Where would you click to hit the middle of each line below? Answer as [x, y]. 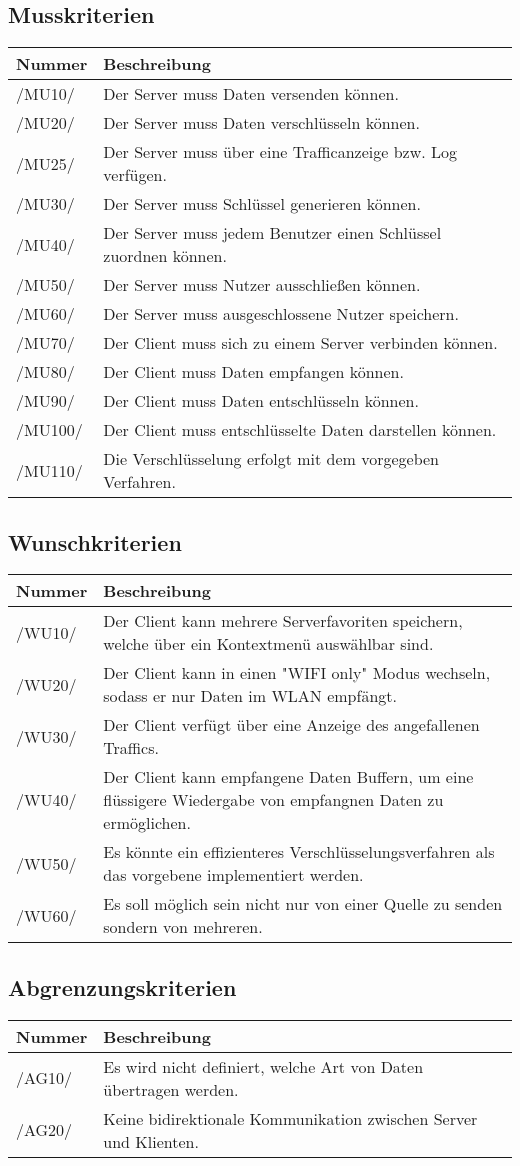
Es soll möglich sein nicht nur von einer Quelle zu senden [303, 904]
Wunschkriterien [95, 541]
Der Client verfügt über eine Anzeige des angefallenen [291, 725]
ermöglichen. [147, 823]
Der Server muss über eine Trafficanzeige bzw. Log [280, 152]
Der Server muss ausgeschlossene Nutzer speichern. [281, 314]
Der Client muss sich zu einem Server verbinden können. [300, 343]
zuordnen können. [165, 256]
